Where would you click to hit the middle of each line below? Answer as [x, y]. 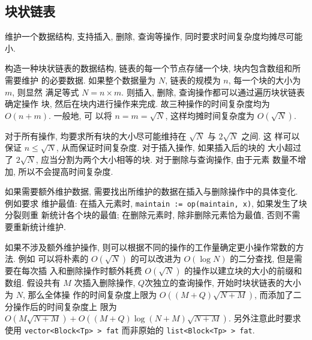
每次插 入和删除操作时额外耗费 [82, 271]
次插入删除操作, [105, 283]
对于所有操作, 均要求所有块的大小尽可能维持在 [96, 135]
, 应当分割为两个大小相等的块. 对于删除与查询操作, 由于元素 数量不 [167, 159]
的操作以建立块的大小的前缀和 [243, 271]
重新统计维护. [39, 226]
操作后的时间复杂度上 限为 [65, 306]
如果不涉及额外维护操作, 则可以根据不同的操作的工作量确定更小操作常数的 [150, 247]
